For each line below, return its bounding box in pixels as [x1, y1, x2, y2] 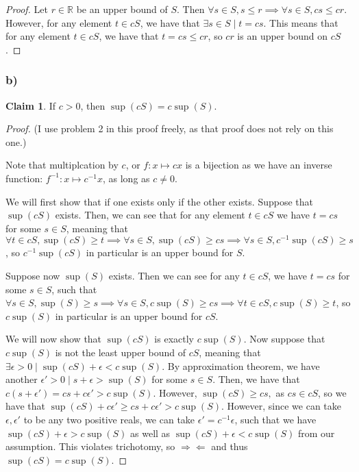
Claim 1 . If [5, 98, 56, 112]
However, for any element [5, 15, 112, 29]
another [5, 372, 38, 386]
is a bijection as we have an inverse [185, 158, 332, 172]
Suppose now [5, 269, 60, 283]
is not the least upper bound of [55, 345, 186, 359]
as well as [130, 425, 171, 440]
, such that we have [234, 412, 317, 426]
